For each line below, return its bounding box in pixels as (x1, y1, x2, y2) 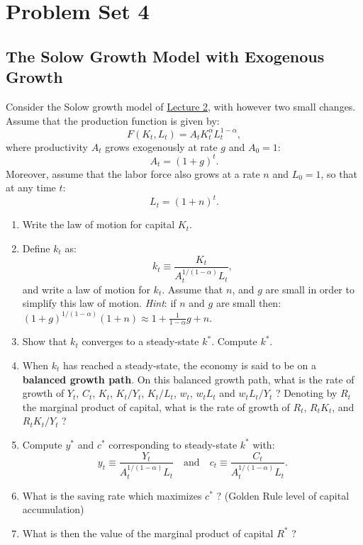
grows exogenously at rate (105, 139, 218, 154)
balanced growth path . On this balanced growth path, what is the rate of (22, 371, 354, 386)
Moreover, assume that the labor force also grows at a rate (6, 166, 260, 181)
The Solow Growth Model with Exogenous (6, 45, 325, 67)
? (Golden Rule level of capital (216, 488, 350, 502)
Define (22, 241, 50, 256)
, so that (320, 166, 357, 181)
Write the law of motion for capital (22, 217, 175, 232)
